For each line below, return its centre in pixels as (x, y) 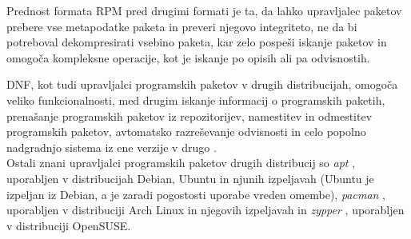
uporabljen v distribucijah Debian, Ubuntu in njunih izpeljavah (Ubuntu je (190, 178)
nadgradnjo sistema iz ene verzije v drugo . (112, 147)
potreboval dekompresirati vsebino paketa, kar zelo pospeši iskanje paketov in (197, 42)
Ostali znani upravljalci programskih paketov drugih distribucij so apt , (181, 163)
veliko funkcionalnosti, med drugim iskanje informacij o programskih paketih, (196, 100)
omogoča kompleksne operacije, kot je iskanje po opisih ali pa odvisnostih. (188, 57)
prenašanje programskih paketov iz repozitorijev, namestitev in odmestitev (190, 116)
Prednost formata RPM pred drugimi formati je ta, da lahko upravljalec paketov (204, 10)
